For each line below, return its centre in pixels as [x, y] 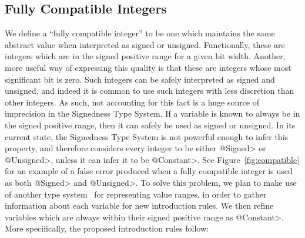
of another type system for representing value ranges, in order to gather [136, 194]
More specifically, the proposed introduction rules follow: [107, 228]
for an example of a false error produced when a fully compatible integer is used [149, 171]
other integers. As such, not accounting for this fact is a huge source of [132, 102]
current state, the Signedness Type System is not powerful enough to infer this [147, 136]
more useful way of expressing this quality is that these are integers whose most [148, 67]
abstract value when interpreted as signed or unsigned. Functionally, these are [145, 44]
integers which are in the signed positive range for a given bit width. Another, [145, 56]
